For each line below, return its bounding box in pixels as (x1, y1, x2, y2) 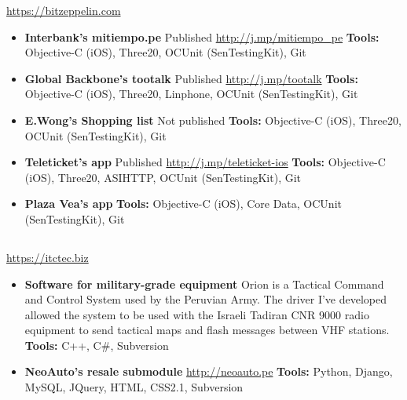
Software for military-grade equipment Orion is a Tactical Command (24, 275, 384, 292)
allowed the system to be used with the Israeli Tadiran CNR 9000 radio (24, 306, 369, 322)
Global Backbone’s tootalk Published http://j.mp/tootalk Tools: (24, 70, 358, 86)
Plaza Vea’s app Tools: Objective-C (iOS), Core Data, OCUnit (24, 195, 342, 212)
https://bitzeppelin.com (6, 2, 121, 18)
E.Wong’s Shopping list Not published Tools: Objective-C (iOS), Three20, (24, 111, 401, 128)
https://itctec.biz (6, 249, 89, 265)
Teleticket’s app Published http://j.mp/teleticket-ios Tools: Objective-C (24, 154, 386, 170)
